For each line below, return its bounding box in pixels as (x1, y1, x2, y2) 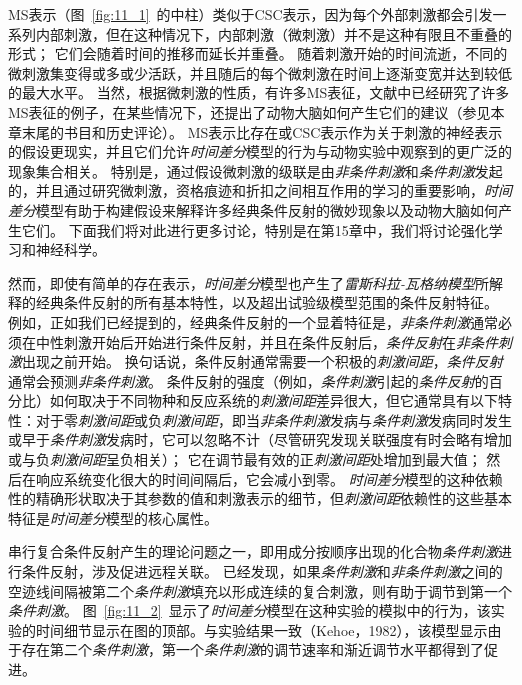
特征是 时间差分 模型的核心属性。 (8, 507, 218, 528)
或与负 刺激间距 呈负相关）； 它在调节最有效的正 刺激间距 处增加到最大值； (8, 449, 482, 470)
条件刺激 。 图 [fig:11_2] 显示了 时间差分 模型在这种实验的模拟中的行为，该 (8, 600, 491, 621)
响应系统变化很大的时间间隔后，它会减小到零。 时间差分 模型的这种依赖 (35, 468, 503, 489)
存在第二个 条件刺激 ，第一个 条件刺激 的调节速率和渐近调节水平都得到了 (21, 639, 484, 660)
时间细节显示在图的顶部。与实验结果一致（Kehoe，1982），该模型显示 (35, 619, 488, 640)
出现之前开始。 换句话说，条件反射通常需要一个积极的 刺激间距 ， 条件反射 (22, 351, 503, 372)
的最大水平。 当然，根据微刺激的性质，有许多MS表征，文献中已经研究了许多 (8, 82, 510, 103)
